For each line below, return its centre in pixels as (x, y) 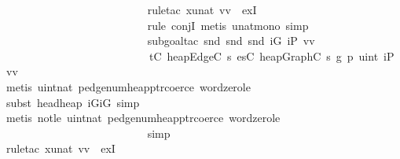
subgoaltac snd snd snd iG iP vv (231, 41)
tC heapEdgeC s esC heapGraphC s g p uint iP (272, 55)
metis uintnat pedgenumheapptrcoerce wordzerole (128, 86)
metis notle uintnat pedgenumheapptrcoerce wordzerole (143, 118)
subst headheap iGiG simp (73, 102)
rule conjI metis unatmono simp (228, 25)
